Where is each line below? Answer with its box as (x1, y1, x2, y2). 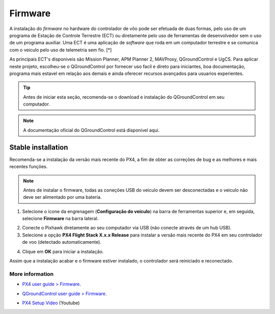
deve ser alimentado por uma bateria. (23, 194, 102, 200)
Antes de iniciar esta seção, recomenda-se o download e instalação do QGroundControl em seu (23, 94, 225, 100)
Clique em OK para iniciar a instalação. (22, 248, 104, 254)
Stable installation (9, 143, 68, 151)
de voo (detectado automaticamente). (22, 239, 102, 245)
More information (9, 270, 53, 277)
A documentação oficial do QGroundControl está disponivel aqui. (23, 127, 160, 133)
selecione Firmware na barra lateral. (22, 216, 99, 222)
